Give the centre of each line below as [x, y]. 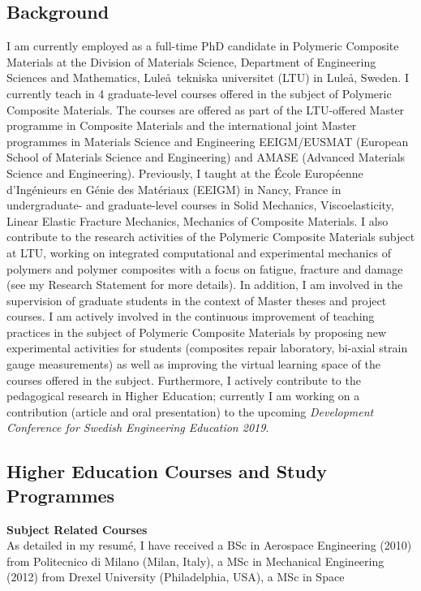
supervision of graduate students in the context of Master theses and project [197, 300]
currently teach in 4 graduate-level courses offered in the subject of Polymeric [199, 93]
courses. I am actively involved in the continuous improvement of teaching [191, 316]
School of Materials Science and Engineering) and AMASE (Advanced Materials [206, 157]
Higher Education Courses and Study [167, 471]
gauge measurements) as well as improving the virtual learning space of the [193, 364]
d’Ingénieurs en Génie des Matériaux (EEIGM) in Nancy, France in [174, 189]
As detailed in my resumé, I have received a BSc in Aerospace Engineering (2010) [209, 545]
